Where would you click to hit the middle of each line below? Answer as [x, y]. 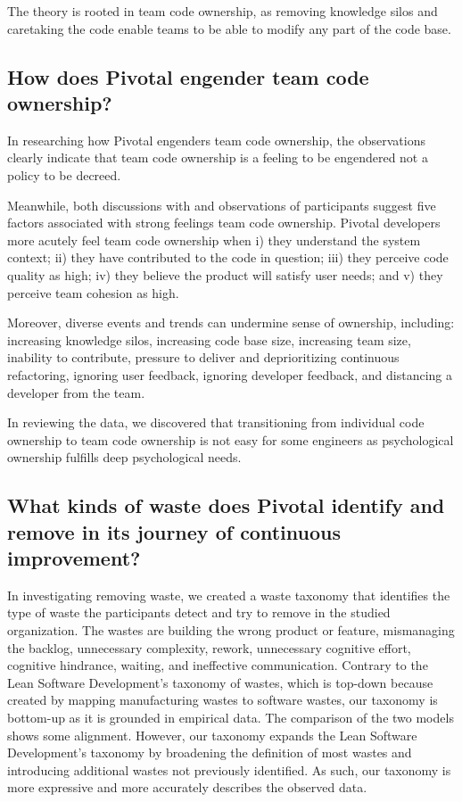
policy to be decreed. [64, 174]
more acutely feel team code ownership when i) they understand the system [214, 240]
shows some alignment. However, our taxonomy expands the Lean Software [212, 735]
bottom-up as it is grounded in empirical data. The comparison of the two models [231, 718]
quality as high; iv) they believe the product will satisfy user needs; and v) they [225, 274]
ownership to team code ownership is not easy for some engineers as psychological [231, 439]
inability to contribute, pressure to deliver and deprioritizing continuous [203, 357]
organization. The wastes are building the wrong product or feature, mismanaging [231, 630]
